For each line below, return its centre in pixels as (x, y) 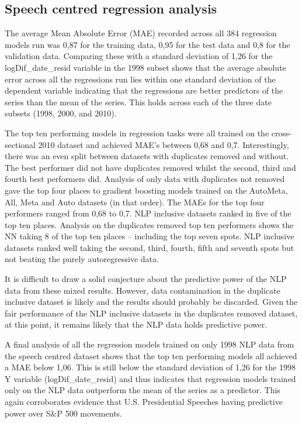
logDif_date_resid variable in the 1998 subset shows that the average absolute (145, 67)
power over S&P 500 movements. (63, 413)
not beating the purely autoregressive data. (82, 259)
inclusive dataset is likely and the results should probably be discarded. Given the (151, 302)
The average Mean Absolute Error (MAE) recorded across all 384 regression (141, 33)
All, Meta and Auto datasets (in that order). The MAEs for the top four (135, 202)
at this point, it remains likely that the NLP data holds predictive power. (136, 324)
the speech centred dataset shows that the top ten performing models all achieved (151, 355)
